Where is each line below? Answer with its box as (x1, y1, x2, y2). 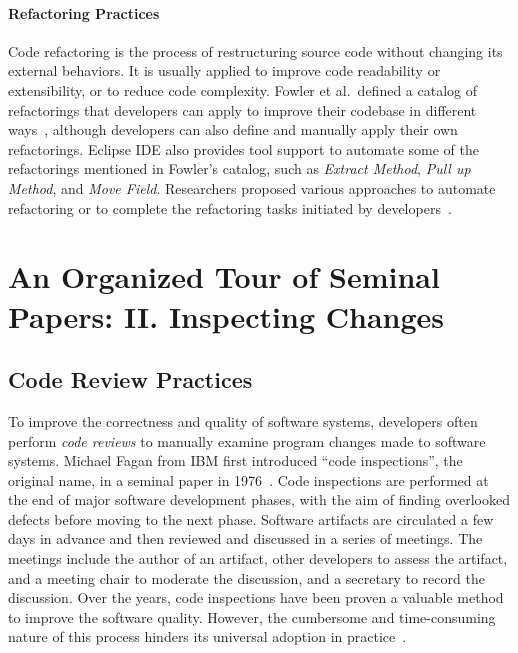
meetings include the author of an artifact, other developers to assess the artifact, (8, 548, 508, 569)
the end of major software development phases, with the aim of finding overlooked (8, 489, 511, 510)
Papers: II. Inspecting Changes (8, 295, 445, 336)
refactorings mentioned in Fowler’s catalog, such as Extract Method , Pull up (8, 158, 471, 179)
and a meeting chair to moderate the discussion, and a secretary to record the (8, 567, 485, 588)
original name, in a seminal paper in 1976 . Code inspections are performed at (8, 469, 489, 490)
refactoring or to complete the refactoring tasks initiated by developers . (8, 197, 452, 218)
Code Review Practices (8, 364, 253, 395)
